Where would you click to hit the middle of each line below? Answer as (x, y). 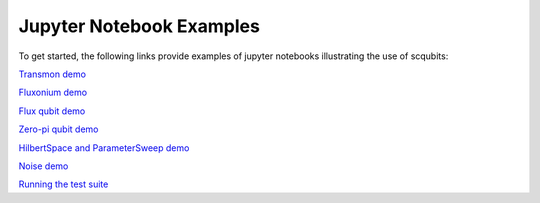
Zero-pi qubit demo (58, 129)
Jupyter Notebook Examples (139, 26)
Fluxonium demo (53, 92)
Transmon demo (52, 74)
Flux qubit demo (52, 111)
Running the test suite (63, 184)
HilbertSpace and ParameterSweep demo (104, 147)
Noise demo (43, 166)
